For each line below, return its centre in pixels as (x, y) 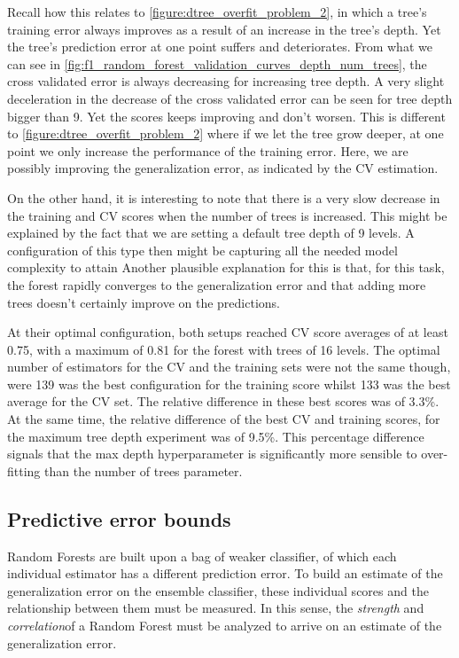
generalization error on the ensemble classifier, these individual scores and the (218, 590)
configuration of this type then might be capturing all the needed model (202, 250)
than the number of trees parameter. (144, 470)
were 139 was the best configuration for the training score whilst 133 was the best (229, 384)
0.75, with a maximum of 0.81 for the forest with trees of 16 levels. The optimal (224, 349)
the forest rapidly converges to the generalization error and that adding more (217, 284)
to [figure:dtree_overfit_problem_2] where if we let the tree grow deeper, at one (226, 133)
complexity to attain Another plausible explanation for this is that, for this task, (226, 267)
